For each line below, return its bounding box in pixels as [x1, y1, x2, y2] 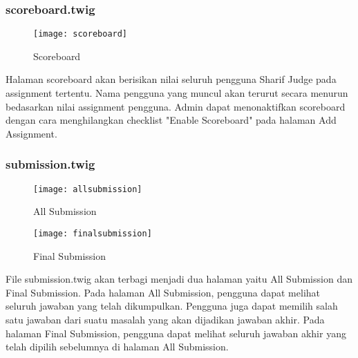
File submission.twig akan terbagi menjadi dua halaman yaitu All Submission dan [6, 272, 352, 286]
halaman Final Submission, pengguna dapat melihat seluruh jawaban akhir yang [6, 326, 346, 340]
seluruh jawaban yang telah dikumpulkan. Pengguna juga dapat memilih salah [6, 299, 338, 313]
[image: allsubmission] [33, 184, 142, 194]
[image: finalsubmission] [33, 228, 152, 238]
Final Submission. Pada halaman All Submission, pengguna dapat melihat [6, 285, 320, 299]
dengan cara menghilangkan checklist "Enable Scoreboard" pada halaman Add [6, 113, 337, 127]
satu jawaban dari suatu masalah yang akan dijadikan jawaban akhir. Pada [6, 312, 325, 326]
